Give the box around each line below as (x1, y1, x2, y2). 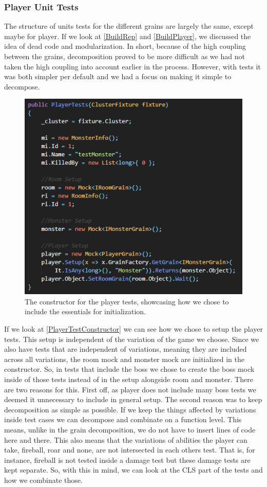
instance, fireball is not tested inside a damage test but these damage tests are (4, 454, 251, 465)
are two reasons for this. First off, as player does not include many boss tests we (4, 384, 256, 394)
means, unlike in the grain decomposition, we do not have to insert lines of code (4, 424, 256, 435)
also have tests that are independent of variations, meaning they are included (4, 344, 247, 354)
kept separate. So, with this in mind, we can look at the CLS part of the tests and (4, 464, 263, 475)
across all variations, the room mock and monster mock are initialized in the (4, 353, 244, 364)
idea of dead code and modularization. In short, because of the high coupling (4, 41, 246, 51)
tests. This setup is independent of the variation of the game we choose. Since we (4, 333, 259, 344)
